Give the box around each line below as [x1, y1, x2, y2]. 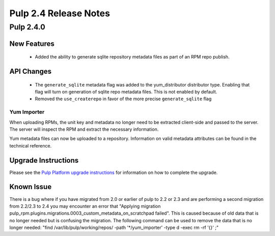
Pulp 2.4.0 [9, 22, 45, 32]
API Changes [9, 67, 52, 76]
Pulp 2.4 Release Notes [9, 8, 111, 19]
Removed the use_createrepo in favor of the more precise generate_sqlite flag [35, 96, 212, 102]
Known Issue [9, 183, 52, 191]
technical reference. [9, 142, 52, 149]
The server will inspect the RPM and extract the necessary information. [9, 126, 159, 132]
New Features [9, 39, 54, 48]
